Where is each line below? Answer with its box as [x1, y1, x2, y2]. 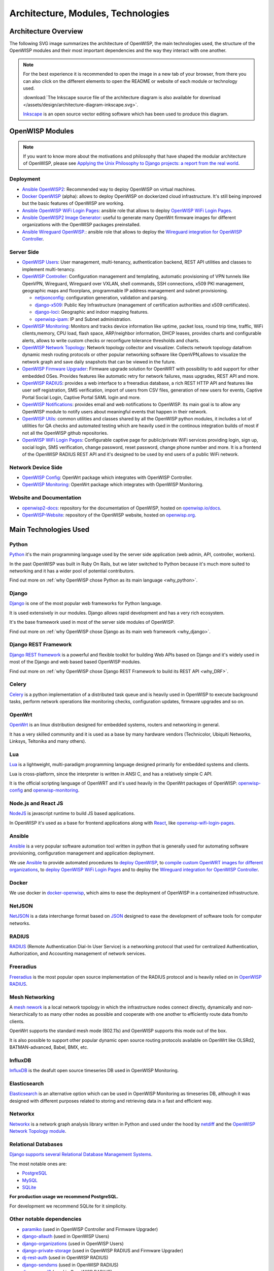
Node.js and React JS [9, 800, 63, 807]
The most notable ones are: [9, 1161, 67, 1167]
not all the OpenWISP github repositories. [22, 430, 109, 436]
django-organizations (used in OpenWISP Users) [22, 1240, 124, 1247]
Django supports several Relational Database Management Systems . [9, 1152, 153, 1158]
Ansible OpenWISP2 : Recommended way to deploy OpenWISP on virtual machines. [22, 186, 196, 192]
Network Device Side [9, 464, 63, 471]
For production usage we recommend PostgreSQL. [9, 1194, 119, 1200]
